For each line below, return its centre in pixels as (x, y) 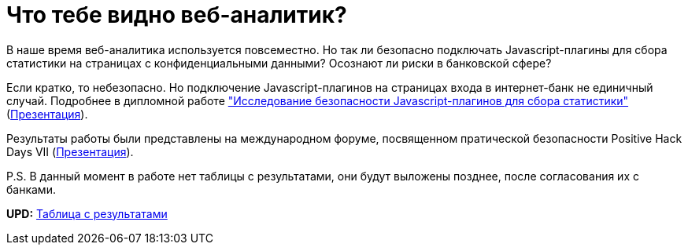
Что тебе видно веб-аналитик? (177, 15)
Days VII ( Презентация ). (70, 151)
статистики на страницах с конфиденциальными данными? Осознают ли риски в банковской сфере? (279, 63)
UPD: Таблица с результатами (87, 213)
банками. (31, 189)
